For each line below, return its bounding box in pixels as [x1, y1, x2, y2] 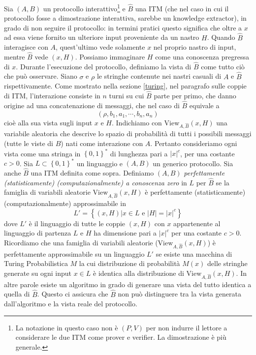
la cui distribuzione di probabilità [79, 258, 180, 268]
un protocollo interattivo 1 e [43, 2, 126, 13]
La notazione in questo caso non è [15, 322, 118, 332]
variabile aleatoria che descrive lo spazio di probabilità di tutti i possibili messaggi [4, 128, 252, 139]
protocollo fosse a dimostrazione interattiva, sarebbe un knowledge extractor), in [4, 13, 247, 23]
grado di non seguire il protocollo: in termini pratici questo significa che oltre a [4, 22, 242, 32]
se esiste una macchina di [156, 248, 232, 259]
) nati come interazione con [61, 138, 143, 148]
